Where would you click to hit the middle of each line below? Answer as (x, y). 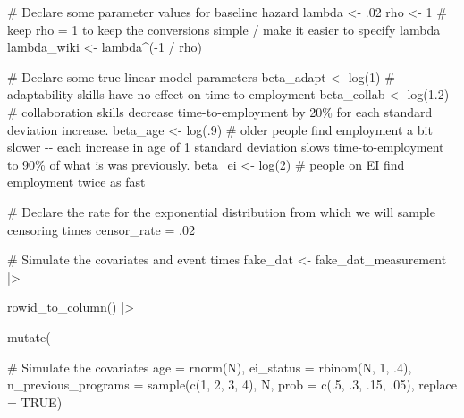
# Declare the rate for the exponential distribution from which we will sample (221, 211)
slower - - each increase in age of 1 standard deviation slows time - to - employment (226, 147)
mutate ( (29, 336)
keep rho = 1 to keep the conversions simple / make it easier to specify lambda (224, 29)
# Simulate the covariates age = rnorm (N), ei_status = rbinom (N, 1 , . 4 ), (210, 367)
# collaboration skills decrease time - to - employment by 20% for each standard (220, 111)
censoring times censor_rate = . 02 (101, 229)
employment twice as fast (76, 182)
